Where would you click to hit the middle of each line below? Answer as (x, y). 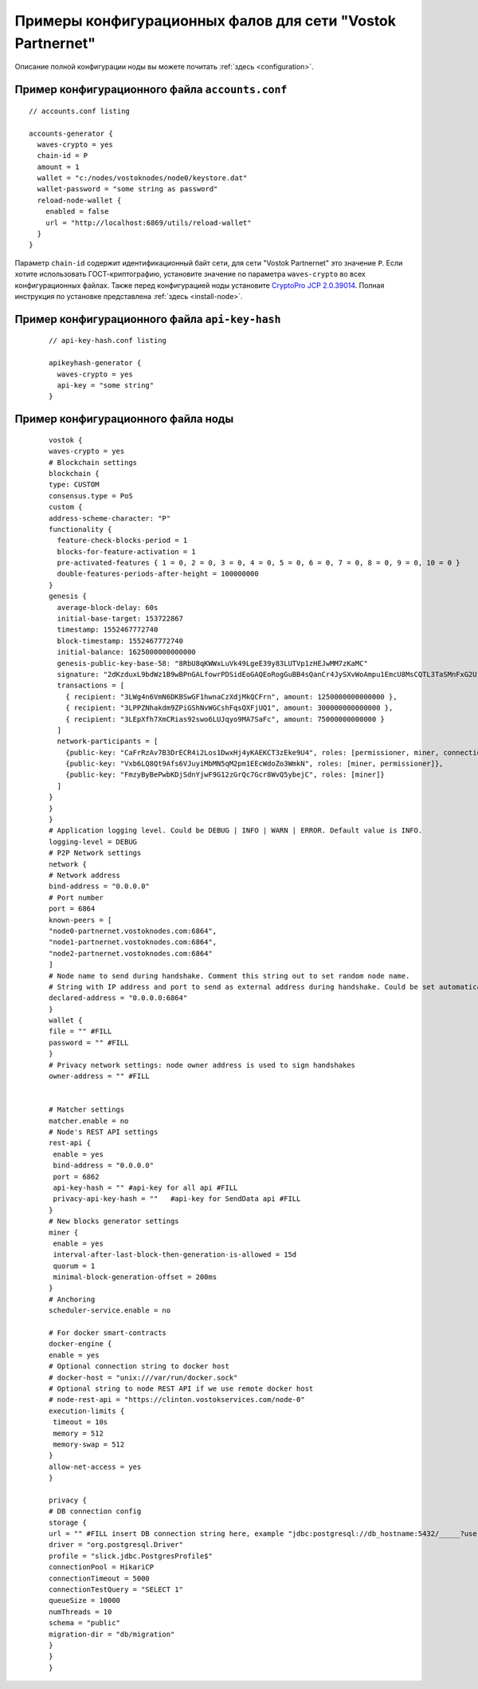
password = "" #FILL (89, 1042)
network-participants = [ (108, 741)
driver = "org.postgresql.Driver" (116, 1545)
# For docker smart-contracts (108, 1333)
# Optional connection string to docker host (139, 1366)
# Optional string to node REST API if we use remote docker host (181, 1388)
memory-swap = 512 (89, 1444)
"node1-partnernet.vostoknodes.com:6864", (133, 942)
